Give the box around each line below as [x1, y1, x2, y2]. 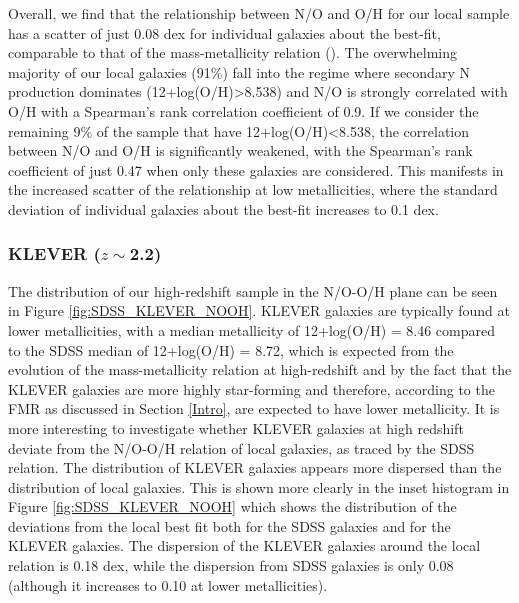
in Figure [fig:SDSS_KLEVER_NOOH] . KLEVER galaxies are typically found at [8, 300, 510, 321]
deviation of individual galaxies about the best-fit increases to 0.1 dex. [8, 198, 439, 219]
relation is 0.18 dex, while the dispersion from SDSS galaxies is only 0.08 [8, 555, 454, 576]
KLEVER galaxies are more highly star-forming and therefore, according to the [8, 378, 495, 399]
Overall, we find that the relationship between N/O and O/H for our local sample [8, 3, 510, 23]
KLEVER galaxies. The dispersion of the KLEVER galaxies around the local [8, 535, 481, 556]
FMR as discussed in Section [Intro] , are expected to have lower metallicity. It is [8, 398, 500, 419]
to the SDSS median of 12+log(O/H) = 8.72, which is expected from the [8, 339, 454, 360]
